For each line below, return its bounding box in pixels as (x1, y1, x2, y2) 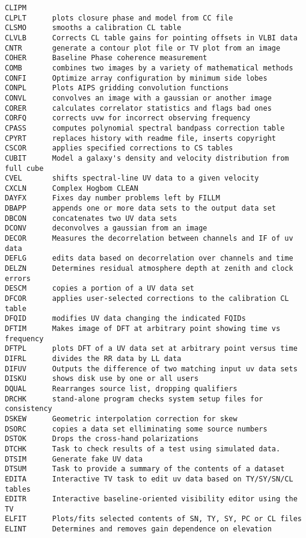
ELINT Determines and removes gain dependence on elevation (5, 525, 272, 534)
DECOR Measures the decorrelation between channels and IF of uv (5, 234, 293, 243)
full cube (5, 164, 44, 173)
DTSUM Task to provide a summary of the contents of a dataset (5, 465, 285, 474)
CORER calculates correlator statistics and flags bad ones (5, 104, 272, 113)
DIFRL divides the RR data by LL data (5, 354, 182, 363)
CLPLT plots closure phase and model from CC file (5, 13, 233, 22)
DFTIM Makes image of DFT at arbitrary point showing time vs (5, 324, 281, 333)
